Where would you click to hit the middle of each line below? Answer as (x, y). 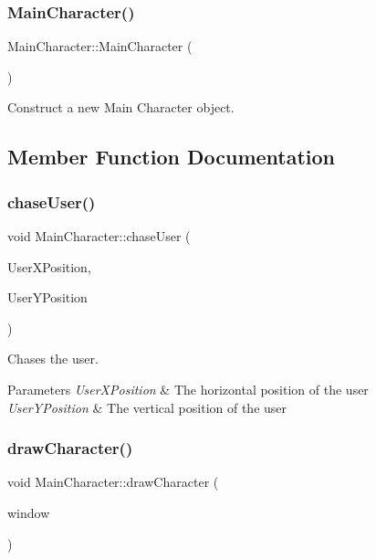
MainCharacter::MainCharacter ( (100, 46)
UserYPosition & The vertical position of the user (147, 407)
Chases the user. (53, 359)
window (29, 512)
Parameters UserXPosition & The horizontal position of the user (188, 389)
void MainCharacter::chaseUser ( (99, 236)
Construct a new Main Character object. (121, 107)
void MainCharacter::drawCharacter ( (113, 482)
